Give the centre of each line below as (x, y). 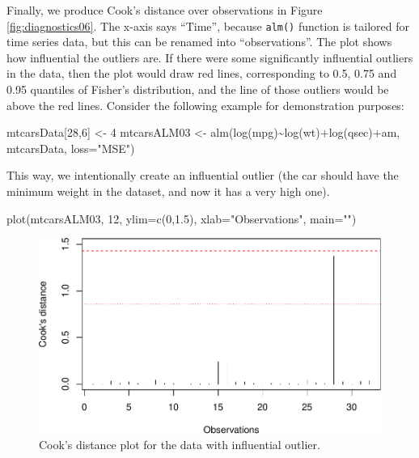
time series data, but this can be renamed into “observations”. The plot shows (199, 42)
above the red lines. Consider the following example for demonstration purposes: (205, 105)
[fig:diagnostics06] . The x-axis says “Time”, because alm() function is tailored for (208, 25)
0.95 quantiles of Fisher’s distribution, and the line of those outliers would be (198, 89)
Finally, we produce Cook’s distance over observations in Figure (165, 10)
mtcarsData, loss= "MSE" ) (71, 148)
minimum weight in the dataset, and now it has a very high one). (168, 191)
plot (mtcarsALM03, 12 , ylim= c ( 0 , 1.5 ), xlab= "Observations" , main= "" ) (182, 218)
